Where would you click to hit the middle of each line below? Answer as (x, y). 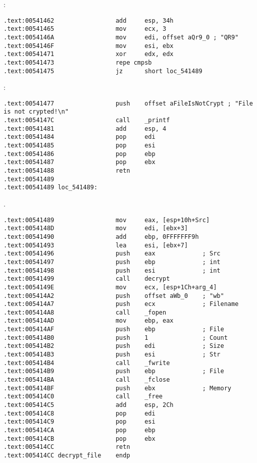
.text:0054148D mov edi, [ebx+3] (96, 228)
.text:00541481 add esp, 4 (85, 128)
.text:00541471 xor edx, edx (89, 54)
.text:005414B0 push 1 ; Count (116, 338)
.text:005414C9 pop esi (80, 422)
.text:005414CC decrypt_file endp (67, 455)
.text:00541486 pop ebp (80, 154)
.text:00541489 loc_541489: (51, 188)
